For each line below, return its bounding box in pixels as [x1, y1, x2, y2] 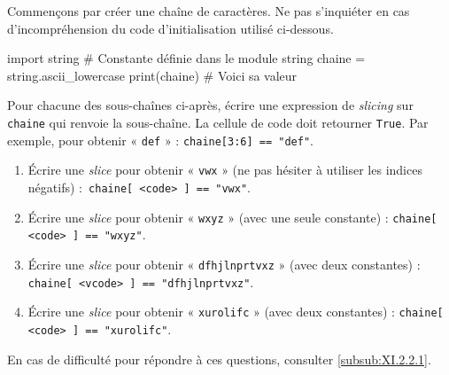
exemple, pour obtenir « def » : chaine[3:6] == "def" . [7, 130, 314, 149]
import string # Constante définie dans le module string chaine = [7, 49, 366, 67]
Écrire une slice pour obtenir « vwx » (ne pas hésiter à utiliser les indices [27, 160, 422, 179]
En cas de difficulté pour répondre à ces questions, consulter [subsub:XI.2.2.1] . [7, 349, 431, 368]
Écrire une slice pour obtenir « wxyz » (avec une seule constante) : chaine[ [27, 207, 437, 226]
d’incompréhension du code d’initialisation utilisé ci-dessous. [7, 19, 334, 37]
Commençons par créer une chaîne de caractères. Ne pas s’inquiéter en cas [7, 2, 410, 20]
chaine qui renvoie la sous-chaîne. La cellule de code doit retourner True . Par [7, 113, 429, 131]
